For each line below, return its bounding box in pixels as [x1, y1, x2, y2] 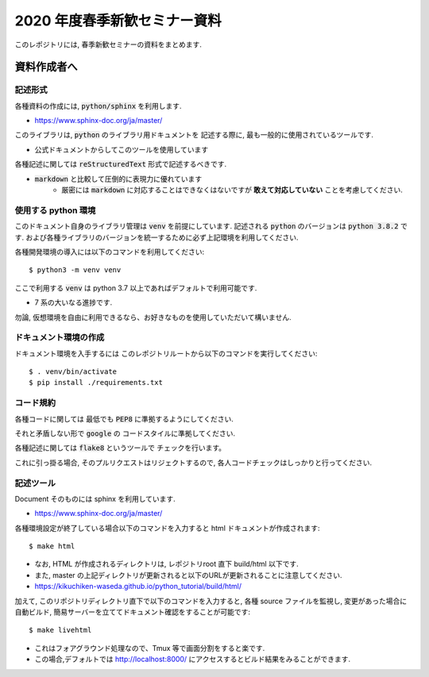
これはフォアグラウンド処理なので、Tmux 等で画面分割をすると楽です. [34, 643, 265, 652]
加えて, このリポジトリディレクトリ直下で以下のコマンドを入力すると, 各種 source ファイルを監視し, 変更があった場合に [14, 596, 408, 606]
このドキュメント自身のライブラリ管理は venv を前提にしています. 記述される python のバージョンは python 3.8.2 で [14, 221, 408, 231]
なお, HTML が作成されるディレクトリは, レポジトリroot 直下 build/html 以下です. [34, 560, 299, 569]
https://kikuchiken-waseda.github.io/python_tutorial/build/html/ [34, 582, 242, 591]
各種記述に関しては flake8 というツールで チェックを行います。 [14, 443, 226, 452]
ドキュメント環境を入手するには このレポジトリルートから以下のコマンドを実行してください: [14, 348, 318, 358]
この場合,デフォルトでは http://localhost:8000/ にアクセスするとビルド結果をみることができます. [34, 655, 351, 664]
